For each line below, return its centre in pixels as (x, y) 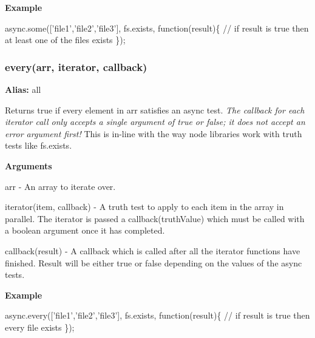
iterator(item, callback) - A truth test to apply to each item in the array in (144, 207)
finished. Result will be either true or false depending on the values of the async (154, 262)
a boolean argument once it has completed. (85, 230)
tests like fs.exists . (39, 145)
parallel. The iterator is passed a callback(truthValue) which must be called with (155, 218)
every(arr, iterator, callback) (76, 66)
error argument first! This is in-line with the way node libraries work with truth (154, 133)
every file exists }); (40, 327)
